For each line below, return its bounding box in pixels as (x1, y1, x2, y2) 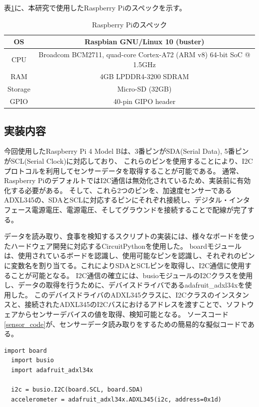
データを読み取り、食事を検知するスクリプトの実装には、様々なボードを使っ (4, 231, 255, 241)
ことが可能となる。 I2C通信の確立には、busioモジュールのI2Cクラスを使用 (10, 270, 253, 280)
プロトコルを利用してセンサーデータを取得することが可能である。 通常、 (4, 165, 244, 176)
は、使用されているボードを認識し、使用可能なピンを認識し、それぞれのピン (4, 250, 255, 261)
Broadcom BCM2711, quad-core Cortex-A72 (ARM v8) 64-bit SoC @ (38, 49, 251, 60)
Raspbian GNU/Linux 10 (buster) (84, 36, 205, 47)
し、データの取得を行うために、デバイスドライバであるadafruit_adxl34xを (4, 280, 245, 290)
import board (4, 347, 47, 354)
